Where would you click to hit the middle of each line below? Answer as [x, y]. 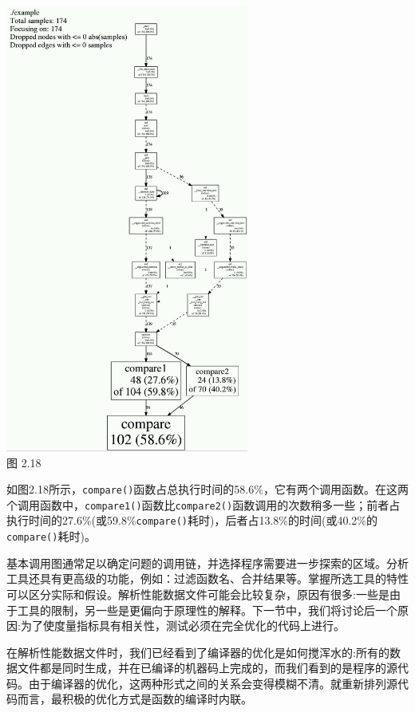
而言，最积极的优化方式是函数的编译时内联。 [134, 699]
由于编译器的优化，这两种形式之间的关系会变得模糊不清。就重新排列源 [213, 683]
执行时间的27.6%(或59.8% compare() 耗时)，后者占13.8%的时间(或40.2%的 [192, 520]
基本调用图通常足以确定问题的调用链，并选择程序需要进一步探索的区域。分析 [207, 563]
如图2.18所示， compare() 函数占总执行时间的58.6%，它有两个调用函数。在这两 [207, 489]
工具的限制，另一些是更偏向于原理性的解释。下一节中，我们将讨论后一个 [207, 610]
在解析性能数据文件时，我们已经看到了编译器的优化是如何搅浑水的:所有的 [198, 652]
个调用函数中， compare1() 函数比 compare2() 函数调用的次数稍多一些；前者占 [204, 504]
